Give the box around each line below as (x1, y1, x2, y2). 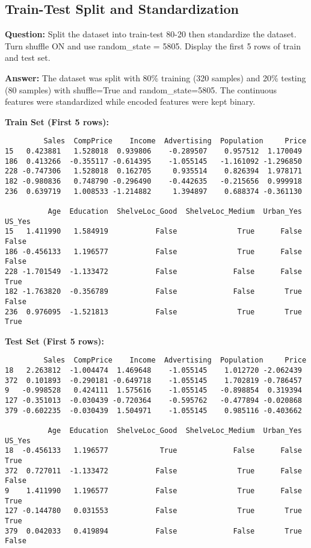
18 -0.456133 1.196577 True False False (5, 446, 302, 455)
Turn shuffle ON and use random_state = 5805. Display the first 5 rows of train (5, 39, 301, 52)
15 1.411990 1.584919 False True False (5, 227, 302, 236)
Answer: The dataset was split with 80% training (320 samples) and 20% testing (5, 71, 306, 84)
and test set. (5, 51, 51, 64)
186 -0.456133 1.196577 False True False (5, 247, 302, 256)
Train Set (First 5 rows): (5, 115, 109, 128)
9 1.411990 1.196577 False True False (5, 486, 302, 495)
